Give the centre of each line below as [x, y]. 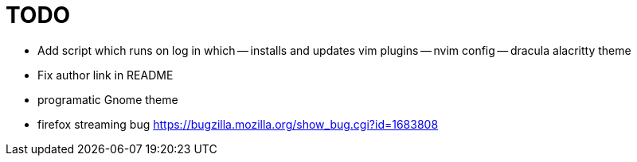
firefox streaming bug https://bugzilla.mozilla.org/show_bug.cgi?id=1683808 [238, 124]
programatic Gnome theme [108, 99]
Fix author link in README [106, 75]
